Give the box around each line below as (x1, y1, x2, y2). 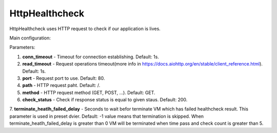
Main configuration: (9, 35, 51, 41)
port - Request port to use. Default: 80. (22, 75, 105, 81)
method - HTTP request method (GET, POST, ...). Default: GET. (22, 90, 156, 96)
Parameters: (9, 44, 35, 51)
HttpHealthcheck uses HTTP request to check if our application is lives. (9, 26, 161, 32)
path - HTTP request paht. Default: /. (22, 82, 101, 88)
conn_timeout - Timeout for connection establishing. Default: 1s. (22, 54, 159, 60)
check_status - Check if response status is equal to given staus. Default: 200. (22, 97, 188, 103)
